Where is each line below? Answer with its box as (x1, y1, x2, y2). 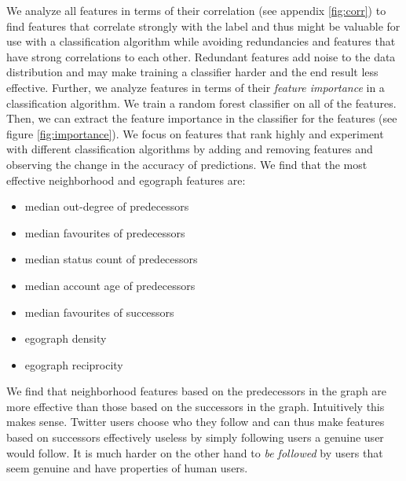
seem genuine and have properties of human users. (6, 460, 248, 476)
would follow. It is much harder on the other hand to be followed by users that (6, 444, 383, 461)
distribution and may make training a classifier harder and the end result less (6, 64, 379, 80)
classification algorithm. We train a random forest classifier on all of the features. (6, 94, 397, 111)
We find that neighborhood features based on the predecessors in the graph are (6, 383, 387, 399)
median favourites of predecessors (24, 224, 185, 240)
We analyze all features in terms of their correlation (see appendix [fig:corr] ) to (6, 2, 386, 18)
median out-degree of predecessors (24, 198, 189, 215)
